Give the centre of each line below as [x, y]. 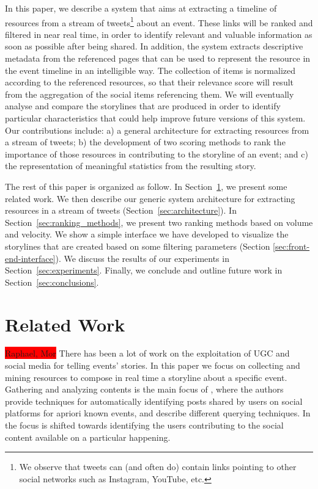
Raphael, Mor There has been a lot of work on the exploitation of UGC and [147, 353]
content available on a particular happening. [88, 437]
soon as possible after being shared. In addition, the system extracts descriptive [154, 46]
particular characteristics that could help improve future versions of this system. [155, 118]
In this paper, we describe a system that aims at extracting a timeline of [141, 8]
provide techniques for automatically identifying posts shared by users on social [154, 401]
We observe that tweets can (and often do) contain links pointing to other [158, 467]
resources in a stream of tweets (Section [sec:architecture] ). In [121, 210]
